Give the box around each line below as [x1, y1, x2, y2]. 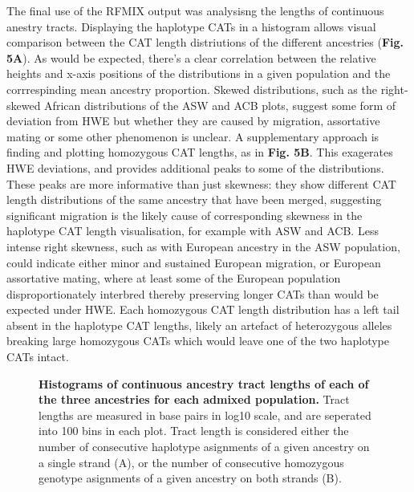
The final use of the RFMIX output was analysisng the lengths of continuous [6, 2, 384, 18]
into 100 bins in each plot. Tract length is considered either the [39, 422, 349, 439]
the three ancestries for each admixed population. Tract [39, 391, 350, 408]
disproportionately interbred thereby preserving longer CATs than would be [6, 285, 379, 302]
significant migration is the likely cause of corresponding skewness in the [6, 206, 363, 223]
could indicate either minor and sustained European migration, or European [6, 254, 381, 270]
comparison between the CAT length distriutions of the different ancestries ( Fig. [6, 34, 404, 51]
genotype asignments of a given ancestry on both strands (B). [39, 470, 342, 486]
